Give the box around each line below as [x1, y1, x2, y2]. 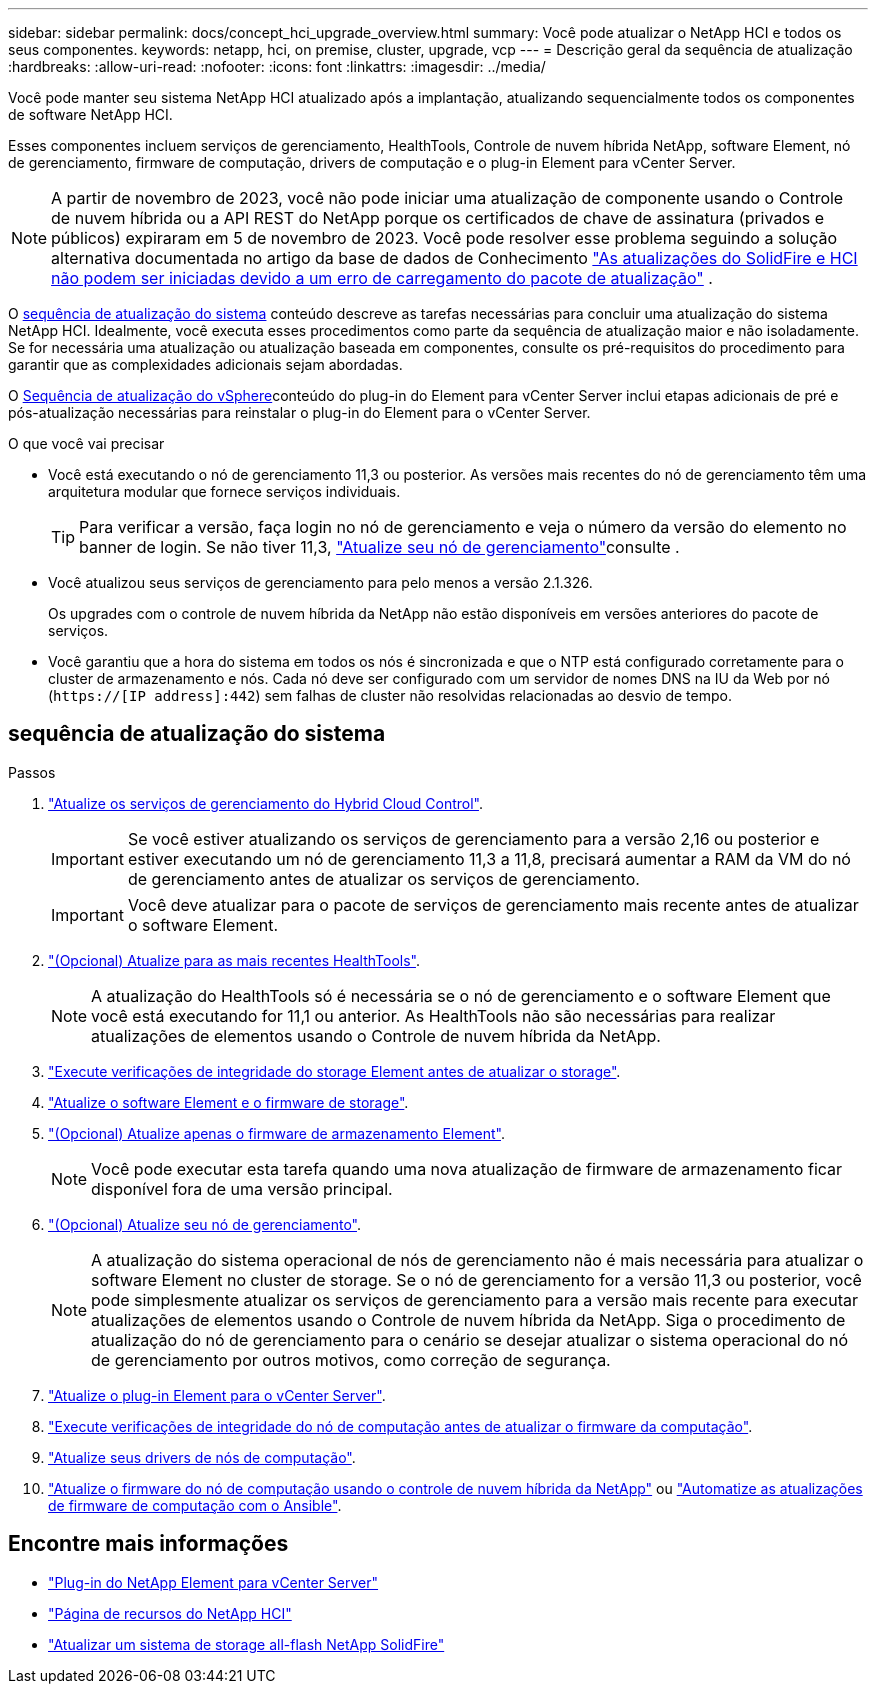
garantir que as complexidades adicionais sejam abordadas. [8, 356, 403, 373]
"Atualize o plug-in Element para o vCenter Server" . [48, 1386, 386, 1404]
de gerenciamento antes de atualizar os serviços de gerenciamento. [127, 868, 640, 889]
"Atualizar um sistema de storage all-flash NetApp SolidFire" [48, 1635, 445, 1653]
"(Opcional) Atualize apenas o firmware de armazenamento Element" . [48, 1124, 506, 1142]
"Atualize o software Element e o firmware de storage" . [48, 1093, 409, 1111]
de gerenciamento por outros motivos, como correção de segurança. [91, 1349, 611, 1370]
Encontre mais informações [8, 1531, 289, 1557]
